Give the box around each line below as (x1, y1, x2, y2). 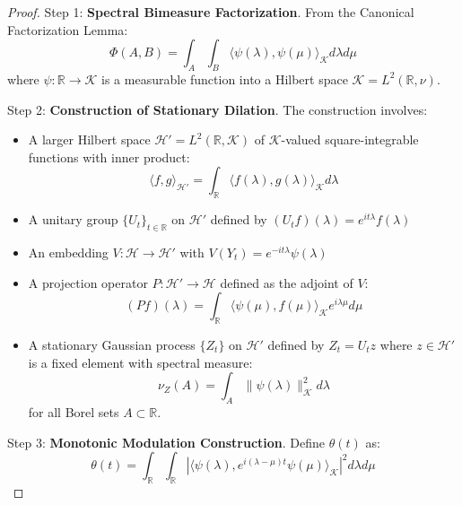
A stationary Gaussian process (28, 335, 196, 353)
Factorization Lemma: (7, 20, 128, 39)
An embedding (28, 242, 109, 261)
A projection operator (28, 273, 148, 292)
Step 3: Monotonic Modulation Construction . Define (7, 432, 326, 451)
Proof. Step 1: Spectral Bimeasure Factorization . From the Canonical (7, 3, 414, 21)
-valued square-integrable (281, 130, 419, 149)
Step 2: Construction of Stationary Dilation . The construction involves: (7, 100, 428, 118)
